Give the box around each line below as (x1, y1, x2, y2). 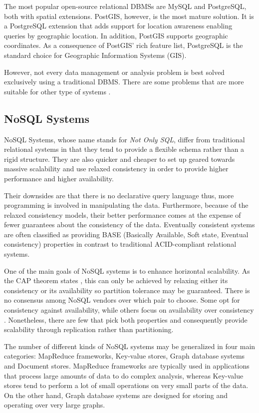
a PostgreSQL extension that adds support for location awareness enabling (4, 20, 233, 31)
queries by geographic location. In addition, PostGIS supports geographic (4, 30, 228, 40)
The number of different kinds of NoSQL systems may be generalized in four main (4, 341, 256, 351)
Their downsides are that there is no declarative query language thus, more (4, 190, 234, 200)
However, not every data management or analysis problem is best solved (4, 66, 225, 77)
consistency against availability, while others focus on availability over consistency (4, 305, 254, 315)
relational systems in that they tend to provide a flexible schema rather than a (4, 144, 245, 154)
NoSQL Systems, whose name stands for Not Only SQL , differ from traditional (4, 134, 245, 144)
